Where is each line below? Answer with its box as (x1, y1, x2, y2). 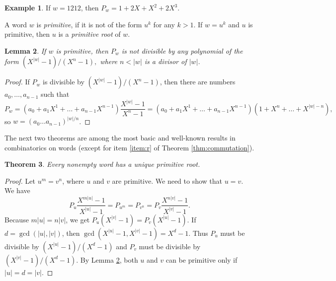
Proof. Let (4, 175, 35, 186)
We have (4, 185, 30, 196)
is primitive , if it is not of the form (36, 19, 142, 29)
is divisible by (43, 76, 84, 87)
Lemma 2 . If (4, 45, 46, 56)
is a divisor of (144, 56, 187, 67)
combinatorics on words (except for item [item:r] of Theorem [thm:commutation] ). (4, 142, 254, 152)
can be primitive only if (166, 254, 238, 265)
